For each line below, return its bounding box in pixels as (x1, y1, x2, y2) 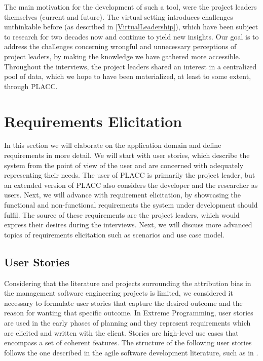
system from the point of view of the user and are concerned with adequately (4, 159, 244, 170)
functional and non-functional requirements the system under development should (4, 199, 258, 210)
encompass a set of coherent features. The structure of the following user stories (4, 337, 252, 348)
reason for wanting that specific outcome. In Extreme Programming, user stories (4, 307, 253, 318)
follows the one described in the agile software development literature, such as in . (4, 347, 258, 357)
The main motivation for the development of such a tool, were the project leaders (4, 2, 257, 12)
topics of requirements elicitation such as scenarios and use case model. (4, 229, 225, 239)
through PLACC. (4, 81, 58, 91)
